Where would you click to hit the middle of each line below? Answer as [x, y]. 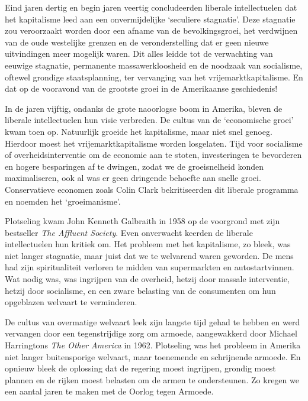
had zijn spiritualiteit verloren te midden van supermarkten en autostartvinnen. [150, 267]
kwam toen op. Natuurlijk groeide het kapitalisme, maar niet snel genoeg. [139, 131]
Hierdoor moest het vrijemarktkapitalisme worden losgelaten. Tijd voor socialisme [154, 143]
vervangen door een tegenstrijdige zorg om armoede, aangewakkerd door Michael [151, 333]
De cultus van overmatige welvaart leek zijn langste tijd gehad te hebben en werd [153, 321]
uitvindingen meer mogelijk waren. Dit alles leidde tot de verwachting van [139, 54]
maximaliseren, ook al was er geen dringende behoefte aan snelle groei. [133, 178]
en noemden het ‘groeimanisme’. [63, 201]
